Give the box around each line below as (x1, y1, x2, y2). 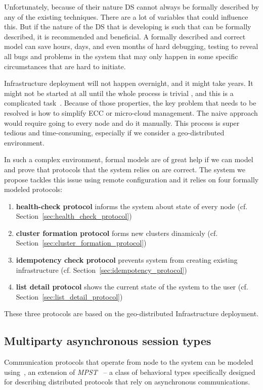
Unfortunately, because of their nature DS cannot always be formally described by (4, 2, 259, 12)
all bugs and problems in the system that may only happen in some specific (4, 51, 238, 61)
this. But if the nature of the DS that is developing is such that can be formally (4, 21, 251, 32)
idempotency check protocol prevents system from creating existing (16, 255, 238, 265)
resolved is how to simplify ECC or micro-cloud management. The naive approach (4, 107, 258, 118)
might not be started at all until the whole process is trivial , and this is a (4, 87, 234, 98)
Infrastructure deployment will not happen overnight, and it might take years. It (4, 78, 253, 88)
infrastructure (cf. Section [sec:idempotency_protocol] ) (16, 264, 187, 275)
